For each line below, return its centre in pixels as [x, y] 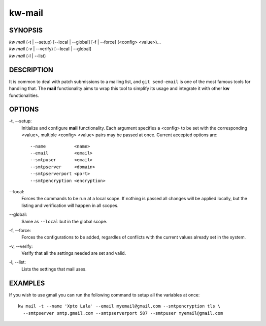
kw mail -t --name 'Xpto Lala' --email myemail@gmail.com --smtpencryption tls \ [119, 306]
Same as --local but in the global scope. [65, 221]
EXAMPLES [27, 283]
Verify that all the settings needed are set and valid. [74, 253]
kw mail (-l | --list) [28, 56]
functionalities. [24, 95]
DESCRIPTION [31, 70]
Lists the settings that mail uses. [54, 269]
